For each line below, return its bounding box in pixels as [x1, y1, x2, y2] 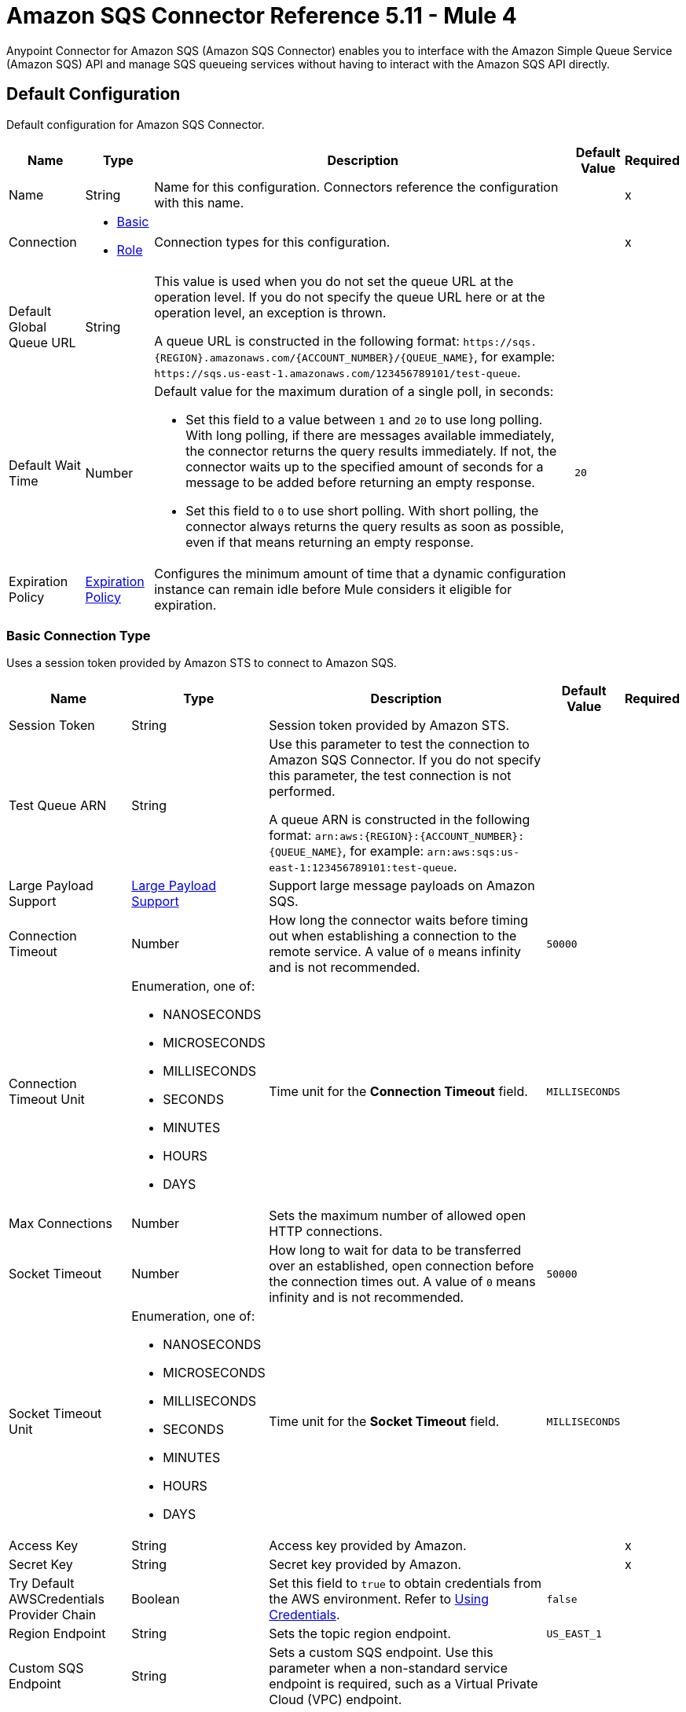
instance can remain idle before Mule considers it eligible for [154, 581, 512, 597]
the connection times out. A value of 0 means [269, 1274, 536, 1290]
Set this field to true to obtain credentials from [269, 1575, 542, 1592]
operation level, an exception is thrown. [154, 304, 387, 321]
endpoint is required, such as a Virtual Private [269, 1676, 538, 1692]
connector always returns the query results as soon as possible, [185, 518, 564, 534]
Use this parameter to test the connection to [269, 736, 530, 753]
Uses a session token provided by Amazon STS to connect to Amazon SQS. [6, 656, 397, 670]
